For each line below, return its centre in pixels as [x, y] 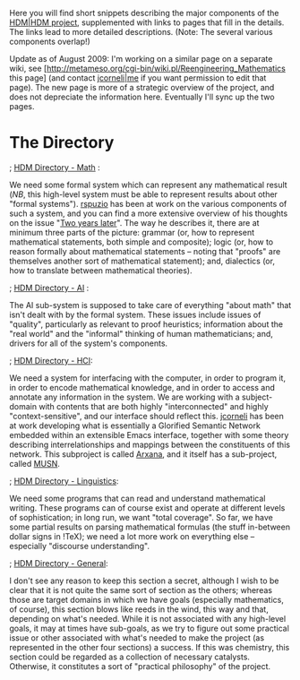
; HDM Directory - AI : [49, 288]
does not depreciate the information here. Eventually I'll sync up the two [142, 97]
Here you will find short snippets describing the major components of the [144, 13]
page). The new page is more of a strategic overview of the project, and [142, 87]
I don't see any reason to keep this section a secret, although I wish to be [144, 581]
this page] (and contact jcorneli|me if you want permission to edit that [138, 78]
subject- [257, 397]
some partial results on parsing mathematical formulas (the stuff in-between [150, 527]
